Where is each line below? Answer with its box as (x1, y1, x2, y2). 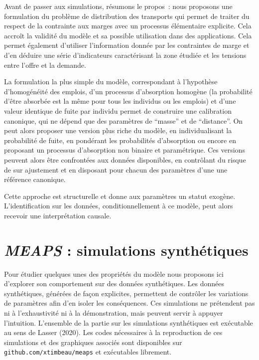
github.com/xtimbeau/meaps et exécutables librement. (4, 347, 172, 357)
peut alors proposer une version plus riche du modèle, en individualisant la (4, 125, 232, 136)
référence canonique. (4, 174, 66, 184)
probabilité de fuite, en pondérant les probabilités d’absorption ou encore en (4, 135, 236, 145)
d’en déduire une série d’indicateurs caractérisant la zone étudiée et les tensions (4, 49, 247, 60)
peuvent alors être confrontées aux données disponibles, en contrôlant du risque (4, 154, 246, 165)
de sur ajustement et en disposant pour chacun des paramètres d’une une (4, 164, 228, 175)
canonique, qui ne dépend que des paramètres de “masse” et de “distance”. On (4, 115, 243, 126)
